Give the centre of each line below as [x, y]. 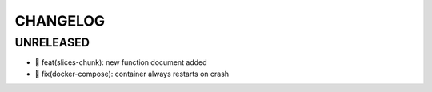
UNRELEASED [52, 42]
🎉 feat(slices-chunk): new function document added [121, 62]
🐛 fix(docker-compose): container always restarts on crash [132, 74]
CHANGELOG [60, 21]
